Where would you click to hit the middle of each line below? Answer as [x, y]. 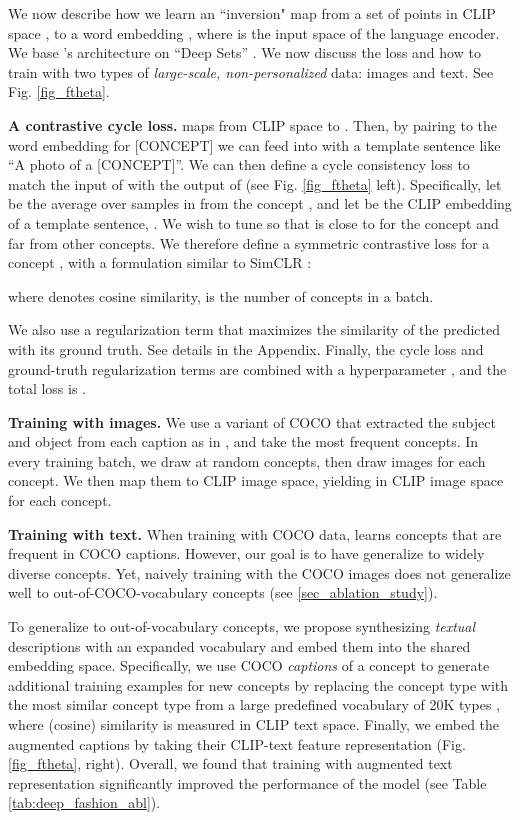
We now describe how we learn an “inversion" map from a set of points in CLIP [252, 13]
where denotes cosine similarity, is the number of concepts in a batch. [221, 295]
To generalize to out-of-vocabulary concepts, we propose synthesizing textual [242, 626]
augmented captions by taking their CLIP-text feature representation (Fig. [237, 743]
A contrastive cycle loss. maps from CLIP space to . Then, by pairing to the [253, 124]
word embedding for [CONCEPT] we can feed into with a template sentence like [254, 144]
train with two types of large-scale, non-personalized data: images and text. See [251, 71]
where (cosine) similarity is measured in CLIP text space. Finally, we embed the [254, 724]
